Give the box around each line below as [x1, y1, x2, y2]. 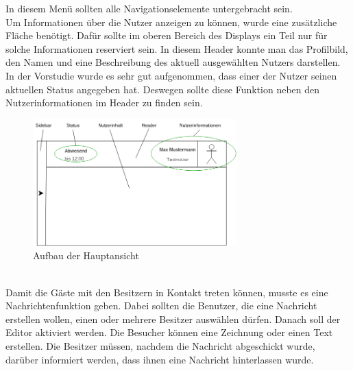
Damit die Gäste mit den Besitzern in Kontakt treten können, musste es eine [5, 285, 328, 299]
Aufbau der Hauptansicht [33, 248, 139, 263]
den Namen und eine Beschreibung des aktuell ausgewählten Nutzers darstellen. [5, 55, 341, 69]
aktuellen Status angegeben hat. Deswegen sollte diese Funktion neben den [5, 82, 320, 96]
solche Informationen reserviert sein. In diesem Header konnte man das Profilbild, [5, 41, 348, 56]
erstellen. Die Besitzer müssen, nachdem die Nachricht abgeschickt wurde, [5, 338, 315, 352]
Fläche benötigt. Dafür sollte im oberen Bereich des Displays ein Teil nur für [5, 28, 328, 43]
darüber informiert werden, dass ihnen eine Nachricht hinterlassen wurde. [5, 352, 314, 366]
